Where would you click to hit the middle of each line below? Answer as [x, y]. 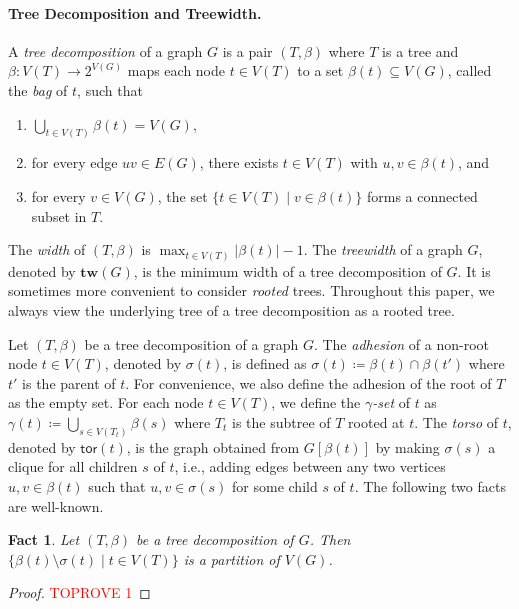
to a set [320, 70]
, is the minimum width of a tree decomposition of [287, 270]
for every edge [74, 162]
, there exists [239, 162]
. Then [330, 539]
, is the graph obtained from [213, 446]
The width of [47, 249]
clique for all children [73, 466]
